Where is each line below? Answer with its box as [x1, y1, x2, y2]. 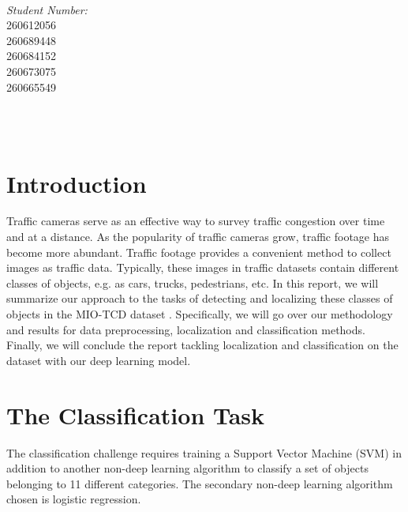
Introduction [6, 167, 147, 199]
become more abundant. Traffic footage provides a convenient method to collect [6, 243, 391, 260]
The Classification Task [6, 398, 265, 431]
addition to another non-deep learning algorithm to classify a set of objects [6, 460, 369, 476]
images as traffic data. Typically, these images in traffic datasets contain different [6, 259, 399, 276]
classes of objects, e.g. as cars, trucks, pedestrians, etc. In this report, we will [6, 274, 379, 291]
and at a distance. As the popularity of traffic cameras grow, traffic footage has [6, 228, 390, 245]
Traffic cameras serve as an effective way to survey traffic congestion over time [6, 213, 385, 229]
